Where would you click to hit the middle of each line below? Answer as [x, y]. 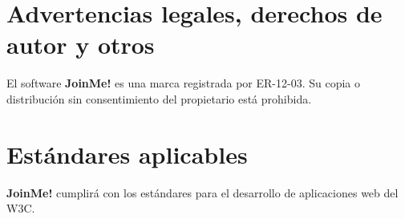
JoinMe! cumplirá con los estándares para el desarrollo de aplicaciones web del [202, 192]
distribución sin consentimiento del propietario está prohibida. [159, 98]
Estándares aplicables [127, 154]
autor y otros [81, 45]
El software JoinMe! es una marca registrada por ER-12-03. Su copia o [184, 83]
